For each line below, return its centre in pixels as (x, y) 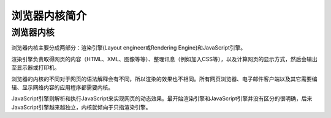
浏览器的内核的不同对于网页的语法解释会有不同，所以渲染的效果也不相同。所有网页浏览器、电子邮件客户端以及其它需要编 (164, 79)
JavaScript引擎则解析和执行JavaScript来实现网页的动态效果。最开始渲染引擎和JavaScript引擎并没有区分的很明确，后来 (162, 98)
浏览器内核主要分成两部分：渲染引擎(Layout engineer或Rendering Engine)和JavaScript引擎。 (129, 48)
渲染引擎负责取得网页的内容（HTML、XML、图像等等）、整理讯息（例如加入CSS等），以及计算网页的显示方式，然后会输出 (165, 59)
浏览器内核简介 (49, 16)
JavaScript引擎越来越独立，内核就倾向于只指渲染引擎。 (81, 107)
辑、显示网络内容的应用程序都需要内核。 (62, 87)
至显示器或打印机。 (36, 68)
